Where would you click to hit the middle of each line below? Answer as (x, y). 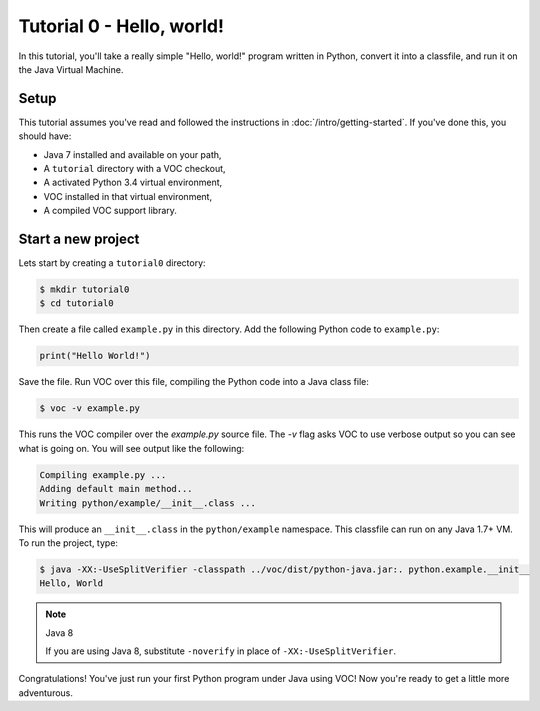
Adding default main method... (116, 489)
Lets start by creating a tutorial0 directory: (112, 263)
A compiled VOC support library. (110, 211)
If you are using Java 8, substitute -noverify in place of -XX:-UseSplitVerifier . (221, 651)
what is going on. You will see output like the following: (131, 448)
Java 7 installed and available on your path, (132, 154)
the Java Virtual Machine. (71, 69)
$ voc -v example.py (89, 408)
